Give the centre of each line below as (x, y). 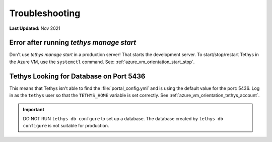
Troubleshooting (45, 13)
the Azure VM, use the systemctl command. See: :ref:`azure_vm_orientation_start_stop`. (102, 62)
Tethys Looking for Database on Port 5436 (77, 76)
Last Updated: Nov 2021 (35, 28)
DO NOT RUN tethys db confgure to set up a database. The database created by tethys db (123, 118)
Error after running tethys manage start (73, 43)
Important (34, 109)
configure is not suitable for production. (66, 126)
